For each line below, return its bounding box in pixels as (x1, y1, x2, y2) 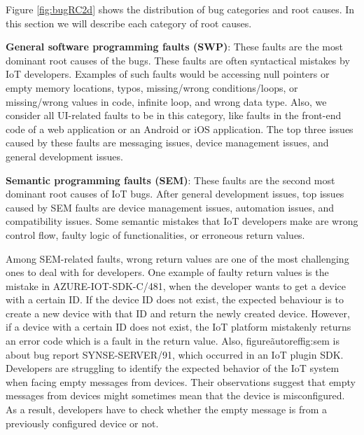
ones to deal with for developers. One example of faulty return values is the (6, 265, 329, 279)
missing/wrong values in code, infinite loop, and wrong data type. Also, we (6, 94, 327, 109)
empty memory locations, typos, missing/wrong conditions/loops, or (6, 80, 298, 95)
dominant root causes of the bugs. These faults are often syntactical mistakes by (6, 53, 350, 67)
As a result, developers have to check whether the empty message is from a (6, 402, 328, 417)
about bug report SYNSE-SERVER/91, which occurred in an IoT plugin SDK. (6, 347, 344, 361)
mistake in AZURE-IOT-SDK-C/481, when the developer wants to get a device (6, 278, 346, 293)
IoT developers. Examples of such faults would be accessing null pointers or (6, 67, 330, 81)
